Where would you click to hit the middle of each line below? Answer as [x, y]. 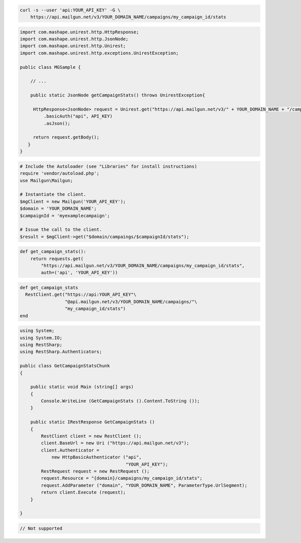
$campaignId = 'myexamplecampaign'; [65, 215]
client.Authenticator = [70, 450]
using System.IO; [41, 338]
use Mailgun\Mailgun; [46, 180]
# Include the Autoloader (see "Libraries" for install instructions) [109, 166]
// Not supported [41, 528]
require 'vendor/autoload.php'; [60, 174]
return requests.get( [57, 258]
